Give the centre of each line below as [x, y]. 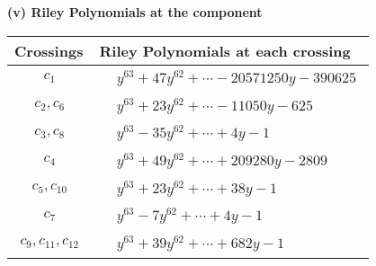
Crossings [49, 50]
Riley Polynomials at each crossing [225, 50]
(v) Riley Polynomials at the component [135, 12]
